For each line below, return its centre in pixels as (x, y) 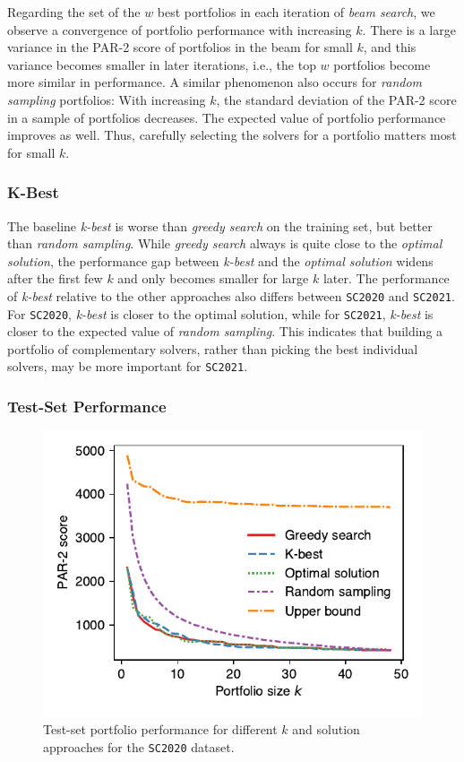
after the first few (55, 278)
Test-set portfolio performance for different (160, 728)
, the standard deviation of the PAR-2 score (336, 99)
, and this (390, 47)
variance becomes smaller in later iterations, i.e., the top (162, 64)
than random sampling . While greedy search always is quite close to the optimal (225, 243)
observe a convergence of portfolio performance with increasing (180, 29)
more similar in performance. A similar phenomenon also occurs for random (215, 82)
